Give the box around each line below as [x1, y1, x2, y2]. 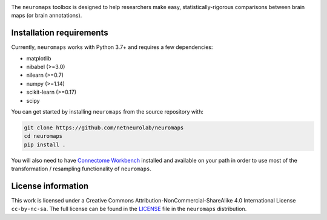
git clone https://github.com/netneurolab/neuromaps [24, 125, 184, 131]
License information [11, 181, 89, 191]
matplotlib [26, 54, 51, 62]
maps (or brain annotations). [11, 12, 82, 19]
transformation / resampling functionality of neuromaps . [11, 165, 151, 172]
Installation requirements [11, 28, 108, 38]
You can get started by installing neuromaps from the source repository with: [11, 108, 204, 115]
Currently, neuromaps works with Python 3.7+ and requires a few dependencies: [11, 44, 213, 51]
